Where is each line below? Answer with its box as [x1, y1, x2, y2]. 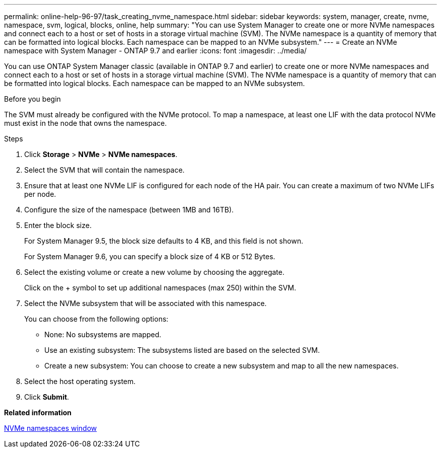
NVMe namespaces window [4, 424, 97, 432]
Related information [4, 408, 72, 417]
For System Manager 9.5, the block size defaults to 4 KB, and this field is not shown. [24, 237, 304, 245]
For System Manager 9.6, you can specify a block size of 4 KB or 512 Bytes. [24, 252, 275, 261]
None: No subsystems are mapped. [44, 330, 162, 339]
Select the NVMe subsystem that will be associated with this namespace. [24, 299, 267, 308]
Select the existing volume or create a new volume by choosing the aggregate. [24, 268, 284, 276]
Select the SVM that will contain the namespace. [24, 166, 185, 174]
